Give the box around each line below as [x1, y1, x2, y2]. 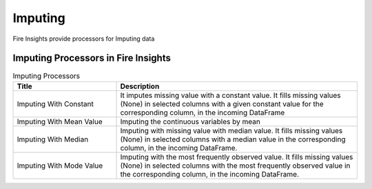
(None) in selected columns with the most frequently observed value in [120, 161, 351, 170]
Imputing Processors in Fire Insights [12, 52, 172, 64]
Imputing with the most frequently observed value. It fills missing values [120, 152, 353, 161]
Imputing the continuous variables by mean [120, 117, 261, 126]
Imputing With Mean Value [17, 117, 103, 126]
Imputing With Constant [17, 99, 94, 108]
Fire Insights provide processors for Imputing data [12, 34, 155, 43]
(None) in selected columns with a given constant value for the [120, 99, 324, 108]
